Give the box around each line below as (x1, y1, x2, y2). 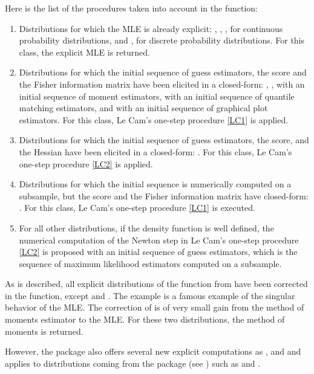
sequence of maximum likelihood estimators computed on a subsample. (19, 257, 282, 269)
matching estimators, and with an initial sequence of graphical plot (19, 102, 268, 114)
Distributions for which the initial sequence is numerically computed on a (19, 178, 292, 190)
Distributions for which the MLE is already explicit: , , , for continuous (19, 22, 283, 34)
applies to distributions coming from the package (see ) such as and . (5, 356, 261, 369)
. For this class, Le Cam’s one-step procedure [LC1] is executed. (19, 201, 255, 214)
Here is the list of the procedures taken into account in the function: (5, 2, 258, 14)
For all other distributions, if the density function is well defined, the (19, 221, 274, 234)
